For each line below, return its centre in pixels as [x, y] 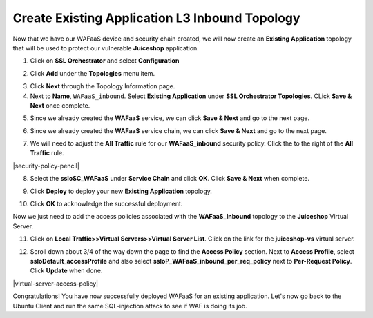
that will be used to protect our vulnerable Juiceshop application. [106, 48]
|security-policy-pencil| [46, 166]
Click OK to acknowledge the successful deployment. [106, 204]
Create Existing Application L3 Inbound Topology [156, 18]
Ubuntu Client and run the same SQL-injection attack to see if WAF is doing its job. [130, 306]
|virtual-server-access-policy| [56, 284]
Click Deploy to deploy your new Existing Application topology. [121, 191]
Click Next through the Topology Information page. [103, 86]
